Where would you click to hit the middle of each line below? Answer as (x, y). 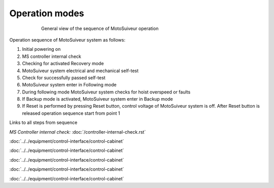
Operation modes (47, 13)
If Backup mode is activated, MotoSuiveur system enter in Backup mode (98, 99)
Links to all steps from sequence (43, 122)
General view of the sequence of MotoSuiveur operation (100, 28)
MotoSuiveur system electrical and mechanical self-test (80, 71)
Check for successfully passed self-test (64, 77)
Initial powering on (41, 49)
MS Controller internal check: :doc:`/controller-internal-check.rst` (78, 132)
